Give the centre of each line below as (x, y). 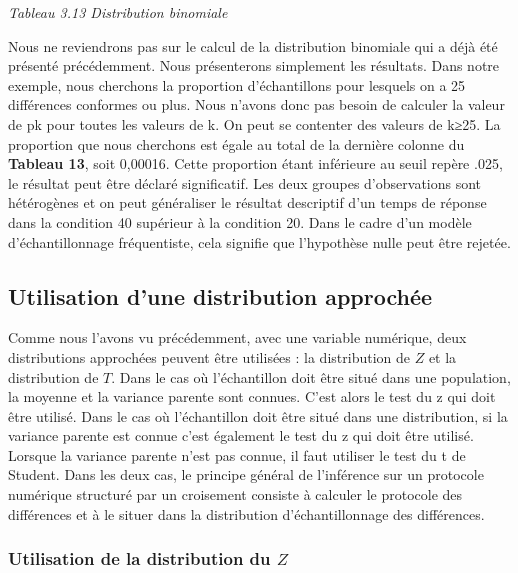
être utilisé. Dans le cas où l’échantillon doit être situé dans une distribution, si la (258, 415)
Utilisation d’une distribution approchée (220, 295)
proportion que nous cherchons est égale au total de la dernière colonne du (236, 143)
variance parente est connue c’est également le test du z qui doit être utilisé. (241, 435)
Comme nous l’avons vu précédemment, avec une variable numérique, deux (237, 337)
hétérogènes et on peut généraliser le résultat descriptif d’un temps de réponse (247, 202)
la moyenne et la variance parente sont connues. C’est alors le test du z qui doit (252, 396)
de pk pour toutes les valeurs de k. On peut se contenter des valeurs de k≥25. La (254, 123)
